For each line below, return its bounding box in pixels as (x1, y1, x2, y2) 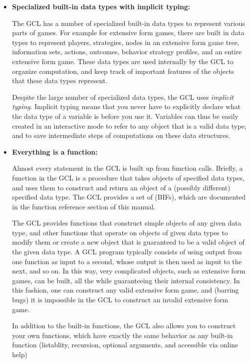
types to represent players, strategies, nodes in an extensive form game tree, (12, 37, 240, 47)
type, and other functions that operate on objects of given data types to (12, 227, 228, 237)
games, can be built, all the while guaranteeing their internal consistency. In (12, 275, 240, 285)
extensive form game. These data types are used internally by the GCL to (12, 56, 233, 66)
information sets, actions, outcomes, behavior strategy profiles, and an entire (12, 46, 242, 57)
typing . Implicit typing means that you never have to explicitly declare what (12, 101, 241, 112)
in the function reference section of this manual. (12, 201, 156, 211)
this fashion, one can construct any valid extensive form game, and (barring (12, 285, 239, 295)
